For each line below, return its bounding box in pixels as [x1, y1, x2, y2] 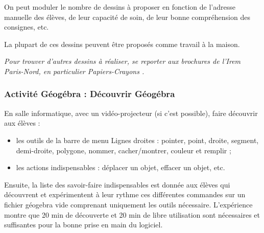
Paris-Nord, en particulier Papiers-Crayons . [4, 65, 145, 76]
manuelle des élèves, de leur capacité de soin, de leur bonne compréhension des [4, 11, 250, 22]
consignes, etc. [4, 21, 49, 32]
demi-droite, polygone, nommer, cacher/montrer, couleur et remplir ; [16, 145, 231, 155]
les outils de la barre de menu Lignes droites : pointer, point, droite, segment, [16, 134, 259, 145]
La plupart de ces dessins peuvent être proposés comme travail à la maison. [4, 38, 240, 49]
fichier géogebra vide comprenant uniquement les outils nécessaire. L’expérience [4, 199, 253, 209]
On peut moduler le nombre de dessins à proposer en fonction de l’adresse [4, 2, 235, 12]
